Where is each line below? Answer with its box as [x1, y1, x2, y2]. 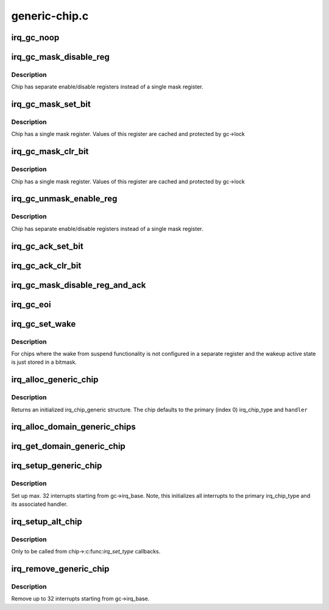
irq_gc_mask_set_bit [11, 99, 91, 110]
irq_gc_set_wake [11, 319, 76, 329]
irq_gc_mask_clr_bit [11, 146, 89, 157]
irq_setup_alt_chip [11, 516, 82, 527]
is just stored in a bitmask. [11, 358, 77, 366]
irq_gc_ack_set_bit [11, 241, 83, 251]
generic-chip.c [11, 9, 89, 23]
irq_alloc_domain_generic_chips [11, 422, 136, 432]
